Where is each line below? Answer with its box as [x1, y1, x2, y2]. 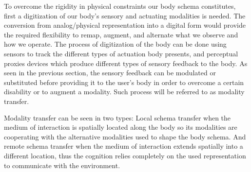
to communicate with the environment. [4, 160, 120, 170]
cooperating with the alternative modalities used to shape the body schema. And [4, 131, 246, 141]
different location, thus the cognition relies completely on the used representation [4, 150, 246, 160]
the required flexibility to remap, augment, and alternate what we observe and [4, 29, 238, 39]
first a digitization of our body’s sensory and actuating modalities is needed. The [4, 10, 246, 20]
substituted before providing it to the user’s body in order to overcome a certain [4, 77, 244, 87]
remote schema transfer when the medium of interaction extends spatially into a [4, 141, 243, 151]
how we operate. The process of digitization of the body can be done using [4, 39, 227, 49]
